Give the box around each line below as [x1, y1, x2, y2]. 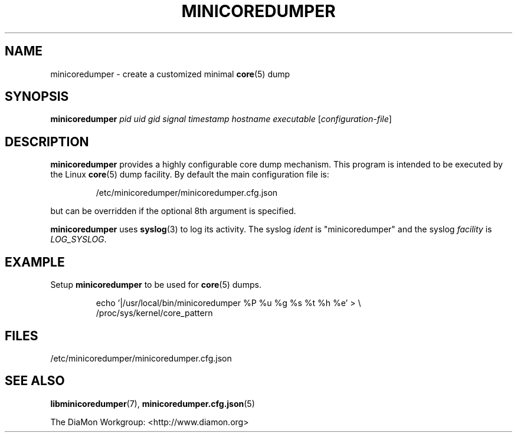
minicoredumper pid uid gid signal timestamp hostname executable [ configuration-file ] [50, 114, 392, 124]
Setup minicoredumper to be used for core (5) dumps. [50, 280, 261, 290]
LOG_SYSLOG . [50, 234, 107, 245]
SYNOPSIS [5, 89, 69, 104]
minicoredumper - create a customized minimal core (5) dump [50, 68, 290, 79]
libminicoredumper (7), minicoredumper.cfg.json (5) [50, 398, 255, 409]
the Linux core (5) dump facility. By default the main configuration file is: [50, 169, 329, 180]
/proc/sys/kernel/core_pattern [96, 308, 213, 318]
